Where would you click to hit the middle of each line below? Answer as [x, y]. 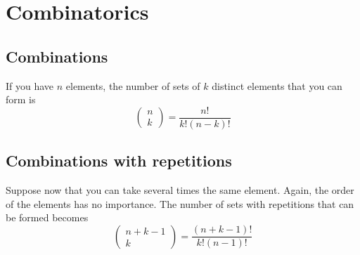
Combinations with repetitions [119, 161]
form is [21, 99]
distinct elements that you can [277, 85]
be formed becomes [47, 217]
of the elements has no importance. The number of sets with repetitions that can [180, 203]
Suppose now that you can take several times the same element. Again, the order [180, 190]
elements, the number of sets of [133, 85]
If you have [30, 85]
